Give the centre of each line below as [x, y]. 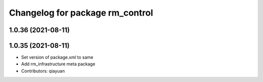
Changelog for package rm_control [81, 13]
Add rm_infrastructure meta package [58, 64]
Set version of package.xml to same [57, 57]
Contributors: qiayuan [43, 71]
